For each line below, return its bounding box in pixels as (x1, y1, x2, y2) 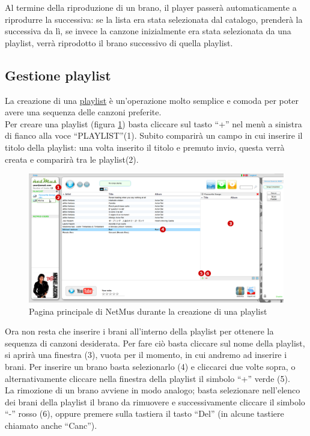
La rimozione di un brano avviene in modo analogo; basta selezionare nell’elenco (5, 384, 300, 396)
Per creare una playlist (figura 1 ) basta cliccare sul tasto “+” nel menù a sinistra (5, 117, 302, 130)
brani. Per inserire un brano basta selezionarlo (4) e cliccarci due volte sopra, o (5, 360, 296, 372)
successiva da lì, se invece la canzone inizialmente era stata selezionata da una (5, 25, 291, 37)
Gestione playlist (5, 65, 111, 84)
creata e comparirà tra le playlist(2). (5, 153, 139, 165)
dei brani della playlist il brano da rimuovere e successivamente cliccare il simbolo (5, 395, 305, 408)
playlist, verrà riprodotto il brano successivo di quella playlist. (5, 36, 233, 49)
